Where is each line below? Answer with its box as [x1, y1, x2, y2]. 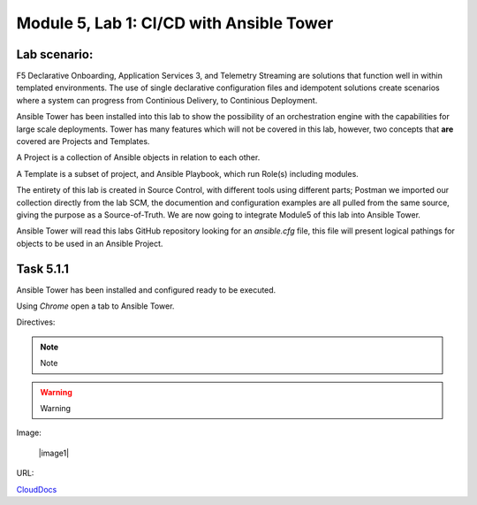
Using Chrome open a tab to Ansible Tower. [16, 301, 175, 311]
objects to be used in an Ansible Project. [16, 238, 163, 249]
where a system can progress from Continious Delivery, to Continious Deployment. [16, 95, 318, 105]
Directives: [16, 317, 56, 327]
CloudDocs [16, 484, 57, 494]
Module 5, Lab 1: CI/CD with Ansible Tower [16, 13, 334, 33]
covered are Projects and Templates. [16, 136, 150, 147]
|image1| [38, 448, 70, 458]
